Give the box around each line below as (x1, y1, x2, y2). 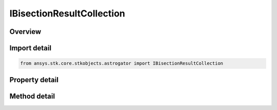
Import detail (9, 44, 51, 52)
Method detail (9, 91, 55, 100)
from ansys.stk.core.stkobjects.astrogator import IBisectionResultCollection (20, 61, 223, 66)
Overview (9, 27, 42, 36)
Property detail (9, 75, 59, 84)
